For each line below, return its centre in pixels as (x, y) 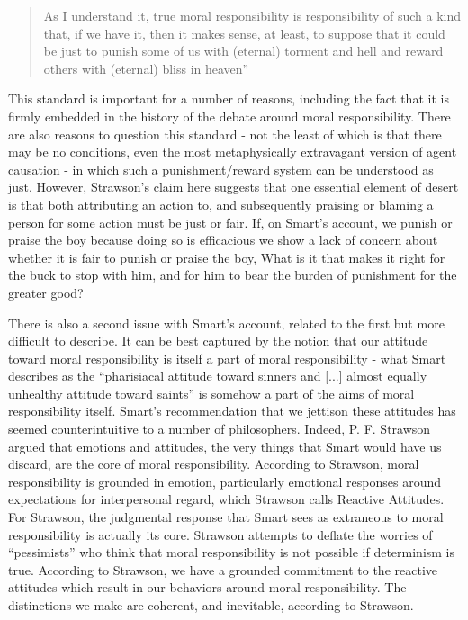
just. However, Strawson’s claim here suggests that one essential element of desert (234, 187)
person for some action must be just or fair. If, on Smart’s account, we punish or (230, 222)
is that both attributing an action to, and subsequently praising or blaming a (221, 204)
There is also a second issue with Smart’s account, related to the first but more (226, 323)
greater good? (46, 292)
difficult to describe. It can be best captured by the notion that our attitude (218, 341)
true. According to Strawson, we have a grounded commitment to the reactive (223, 569)
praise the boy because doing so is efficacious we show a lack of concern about (223, 240)
